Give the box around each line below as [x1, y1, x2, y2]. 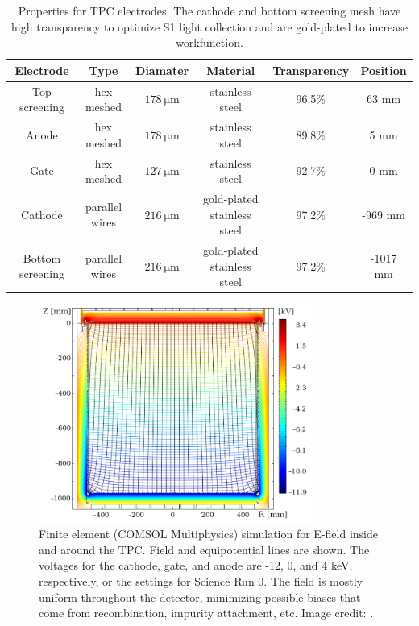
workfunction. [176, 34, 243, 51]
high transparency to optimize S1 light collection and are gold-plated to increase [11, 18, 408, 35]
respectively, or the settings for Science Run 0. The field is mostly [39, 572, 363, 589]
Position [360, 61, 407, 78]
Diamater [135, 61, 189, 78]
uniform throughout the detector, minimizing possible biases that [39, 588, 361, 605]
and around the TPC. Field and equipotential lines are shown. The [39, 541, 370, 558]
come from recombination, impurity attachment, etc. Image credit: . [39, 604, 374, 621]
